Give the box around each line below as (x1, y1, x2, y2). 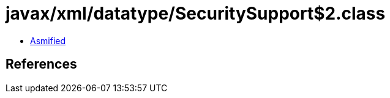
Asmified (30, 35, 66, 46)
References (6, 56, 77, 72)
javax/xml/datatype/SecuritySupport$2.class (6, 3, 386, 24)
